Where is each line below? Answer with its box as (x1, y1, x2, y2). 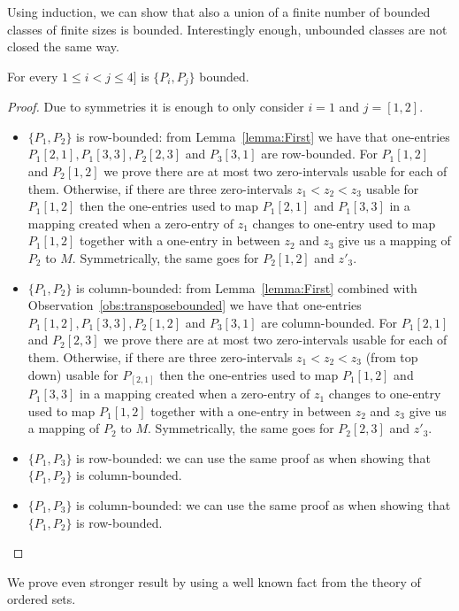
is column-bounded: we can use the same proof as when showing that (76, 496, 451, 514)
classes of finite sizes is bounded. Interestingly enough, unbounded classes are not (7, 19, 448, 38)
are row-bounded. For (261, 144, 378, 163)
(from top (365, 347, 418, 366)
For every (7, 66, 58, 85)
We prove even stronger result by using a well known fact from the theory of (7, 572, 421, 591)
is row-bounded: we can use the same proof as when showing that (76, 448, 432, 467)
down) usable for (27, 365, 119, 383)
